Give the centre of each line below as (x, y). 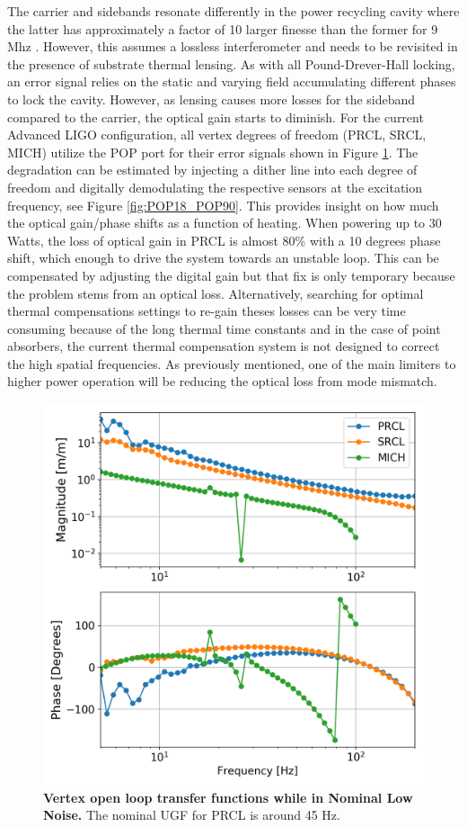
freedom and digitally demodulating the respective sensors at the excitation (215, 187)
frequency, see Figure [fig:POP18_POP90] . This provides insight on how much (223, 205)
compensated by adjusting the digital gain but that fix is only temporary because (231, 275)
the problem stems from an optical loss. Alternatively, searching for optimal (216, 293)
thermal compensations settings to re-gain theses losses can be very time (207, 311)
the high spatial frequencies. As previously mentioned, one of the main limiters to (232, 363)
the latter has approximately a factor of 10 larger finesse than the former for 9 (223, 28)
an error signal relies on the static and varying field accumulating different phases (232, 81)
